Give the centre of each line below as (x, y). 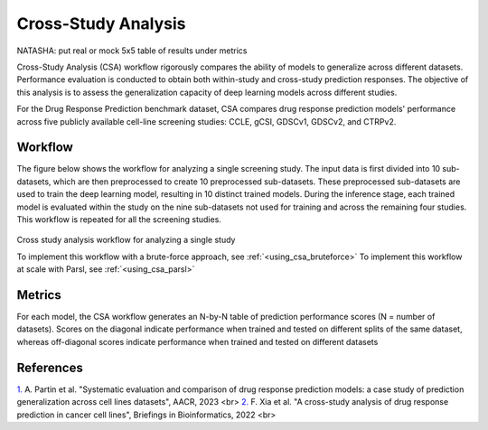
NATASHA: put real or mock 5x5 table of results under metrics (132, 51)
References (50, 367)
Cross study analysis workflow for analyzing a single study (126, 240)
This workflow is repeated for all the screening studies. (119, 219)
